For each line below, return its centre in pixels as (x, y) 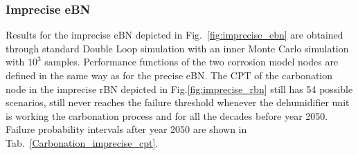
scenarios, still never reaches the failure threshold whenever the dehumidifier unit (178, 102)
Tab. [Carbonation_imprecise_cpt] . (82, 142)
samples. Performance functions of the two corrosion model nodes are (191, 62)
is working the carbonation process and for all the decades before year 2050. (167, 115)
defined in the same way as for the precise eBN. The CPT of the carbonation (169, 75)
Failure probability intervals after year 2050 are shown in (126, 129)
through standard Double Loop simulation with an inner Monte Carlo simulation (177, 48)
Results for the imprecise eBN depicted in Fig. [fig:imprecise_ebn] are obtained (174, 35)
